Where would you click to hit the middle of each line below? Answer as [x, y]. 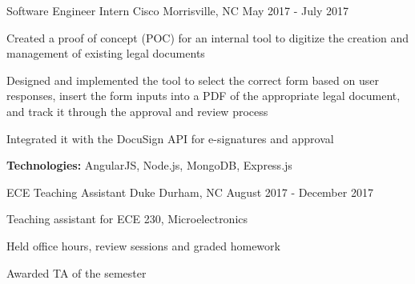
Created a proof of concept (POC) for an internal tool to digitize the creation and [208, 37]
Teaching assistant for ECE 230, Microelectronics [127, 219]
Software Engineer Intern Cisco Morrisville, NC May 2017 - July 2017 [178, 10]
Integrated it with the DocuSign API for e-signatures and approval [170, 138]
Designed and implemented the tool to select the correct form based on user [193, 80]
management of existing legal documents [106, 53]
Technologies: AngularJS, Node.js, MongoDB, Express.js [149, 165]
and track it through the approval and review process [137, 111]
